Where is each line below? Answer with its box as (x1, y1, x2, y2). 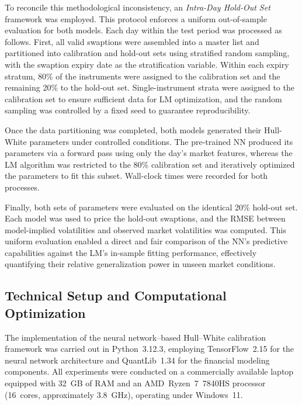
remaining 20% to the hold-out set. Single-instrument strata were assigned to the (5, 81, 294, 94)
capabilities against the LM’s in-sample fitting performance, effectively (5, 246, 257, 258)
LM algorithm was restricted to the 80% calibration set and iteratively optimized (5, 158, 295, 170)
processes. (5, 181, 40, 193)
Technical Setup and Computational (5, 286, 227, 304)
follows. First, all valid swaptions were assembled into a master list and (5, 35, 259, 47)
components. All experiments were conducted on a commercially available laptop (5, 365, 294, 378)
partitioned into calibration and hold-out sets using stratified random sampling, (5, 47, 290, 59)
